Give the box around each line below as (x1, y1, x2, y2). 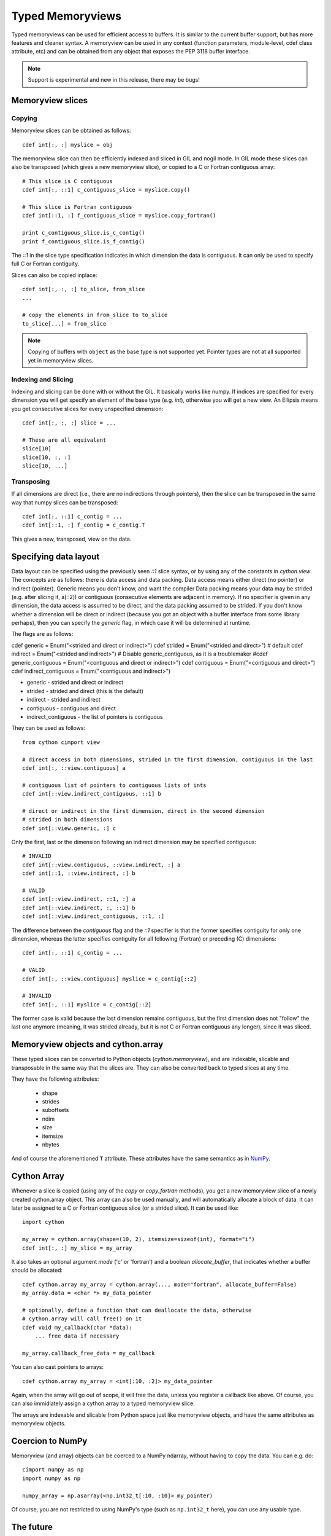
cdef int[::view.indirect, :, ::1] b (22, 904, 136, 911)
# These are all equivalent (22, 436, 107, 444)
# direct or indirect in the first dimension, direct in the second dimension (22, 807, 265, 814)
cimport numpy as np (22, 1466, 84, 1473)
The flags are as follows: (11, 630, 74, 638)
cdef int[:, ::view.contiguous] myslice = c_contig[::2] (22, 975, 197, 982)
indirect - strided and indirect (26, 696, 101, 703)
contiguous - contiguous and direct (26, 704, 116, 712)
